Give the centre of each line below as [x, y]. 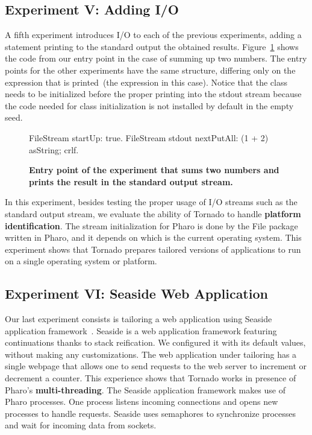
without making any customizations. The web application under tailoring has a [151, 354]
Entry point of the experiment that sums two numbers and [154, 170]
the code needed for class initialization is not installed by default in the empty [149, 105]
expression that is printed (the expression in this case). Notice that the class [146, 82]
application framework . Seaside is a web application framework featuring [141, 330]
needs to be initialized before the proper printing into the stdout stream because [153, 94]
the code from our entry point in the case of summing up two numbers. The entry [156, 58]
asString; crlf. [54, 149]
